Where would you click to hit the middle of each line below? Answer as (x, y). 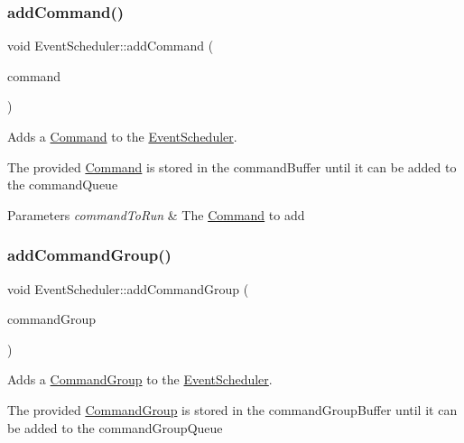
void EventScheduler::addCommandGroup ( (128, 288)
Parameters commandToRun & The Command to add (156, 214)
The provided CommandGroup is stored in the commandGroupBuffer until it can (232, 409)
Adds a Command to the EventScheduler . (122, 136)
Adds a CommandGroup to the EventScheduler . (140, 379)
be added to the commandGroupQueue (115, 427)
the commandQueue (63, 185)
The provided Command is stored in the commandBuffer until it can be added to (232, 166)
